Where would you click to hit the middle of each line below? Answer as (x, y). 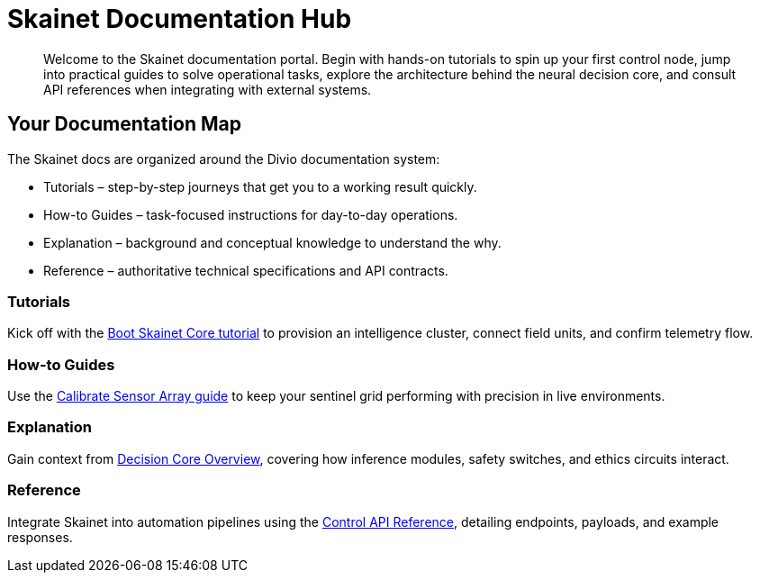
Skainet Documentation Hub (180, 19)
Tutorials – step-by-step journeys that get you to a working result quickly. (260, 186)
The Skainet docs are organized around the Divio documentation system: (224, 159)
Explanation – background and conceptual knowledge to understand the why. (272, 242)
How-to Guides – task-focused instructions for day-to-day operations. (251, 214)
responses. (40, 537)
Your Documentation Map (125, 124)
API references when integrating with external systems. (208, 89)
